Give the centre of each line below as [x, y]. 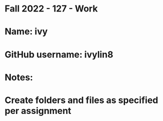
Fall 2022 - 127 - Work [51, 9]
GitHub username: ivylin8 [59, 54]
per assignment [38, 111]
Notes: [19, 77]
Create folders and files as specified [81, 100]
